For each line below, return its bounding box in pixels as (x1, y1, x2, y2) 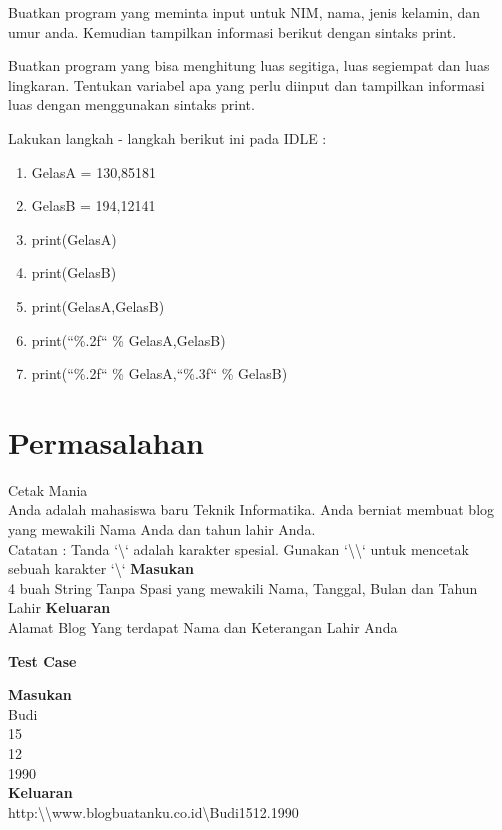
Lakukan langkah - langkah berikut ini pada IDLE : (8, 127, 327, 148)
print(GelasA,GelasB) (31, 295, 165, 316)
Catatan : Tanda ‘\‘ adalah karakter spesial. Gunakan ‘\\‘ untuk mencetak (8, 538, 469, 559)
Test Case (8, 650, 77, 671)
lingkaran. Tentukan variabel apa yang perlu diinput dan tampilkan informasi (8, 74, 485, 95)
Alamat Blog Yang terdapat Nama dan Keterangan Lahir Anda (8, 617, 398, 637)
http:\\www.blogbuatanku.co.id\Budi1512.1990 (8, 801, 299, 822)
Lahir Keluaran (8, 597, 111, 618)
